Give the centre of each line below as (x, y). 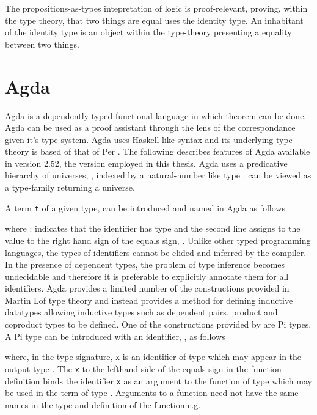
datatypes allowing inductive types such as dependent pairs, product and (141, 312)
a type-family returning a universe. (70, 187)
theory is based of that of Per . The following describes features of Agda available (158, 151)
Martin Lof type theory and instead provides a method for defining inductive (149, 300)
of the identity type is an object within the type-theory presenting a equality (148, 32)
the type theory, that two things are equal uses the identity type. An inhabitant (154, 20)
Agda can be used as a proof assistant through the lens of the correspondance (150, 127)
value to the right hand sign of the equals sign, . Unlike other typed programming (158, 240)
